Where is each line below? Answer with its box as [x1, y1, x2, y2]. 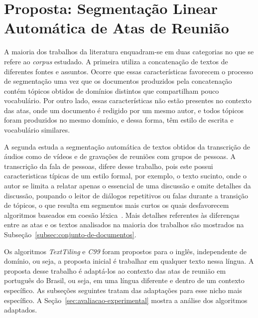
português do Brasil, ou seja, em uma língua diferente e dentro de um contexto [4, 275, 245, 286]
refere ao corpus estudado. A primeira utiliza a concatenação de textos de [4, 56, 228, 66]
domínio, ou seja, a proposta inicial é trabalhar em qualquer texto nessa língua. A [4, 256, 254, 266]
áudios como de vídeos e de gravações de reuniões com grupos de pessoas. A [4, 151, 236, 161]
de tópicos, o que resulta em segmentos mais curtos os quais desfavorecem [4, 200, 229, 210]
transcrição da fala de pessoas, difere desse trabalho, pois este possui [4, 160, 213, 171]
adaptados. [4, 305, 37, 315]
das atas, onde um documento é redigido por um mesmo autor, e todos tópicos [4, 105, 244, 115]
